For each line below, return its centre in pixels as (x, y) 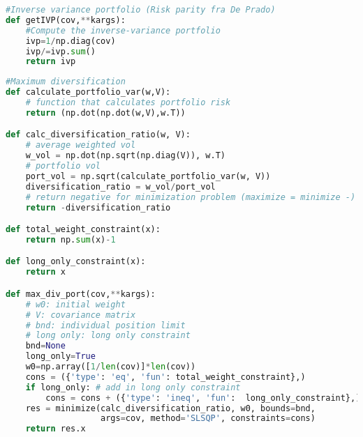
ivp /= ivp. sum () (60, 51)
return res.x (55, 429)
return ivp (51, 62)
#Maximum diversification (66, 82)
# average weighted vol (81, 145)
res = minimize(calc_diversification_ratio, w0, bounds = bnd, (170, 408)
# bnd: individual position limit (105, 325)
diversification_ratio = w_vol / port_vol (120, 186)
